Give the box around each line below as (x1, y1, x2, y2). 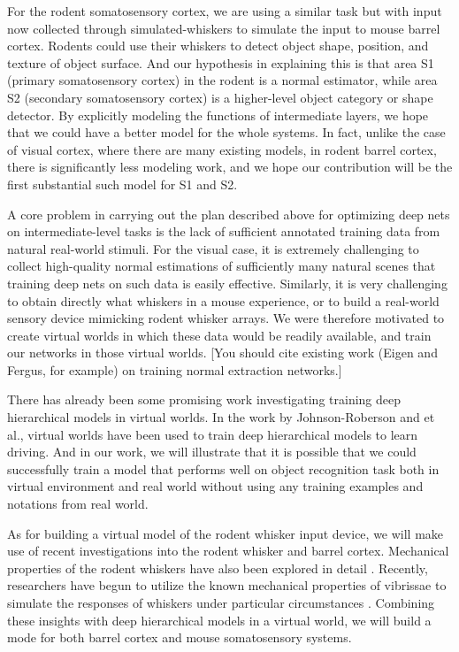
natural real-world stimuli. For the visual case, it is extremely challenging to (7, 239, 419, 257)
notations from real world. (7, 495, 149, 513)
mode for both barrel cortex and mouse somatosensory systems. (7, 628, 352, 647)
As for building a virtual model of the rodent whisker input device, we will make (7, 524, 444, 542)
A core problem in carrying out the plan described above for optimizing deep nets (7, 204, 450, 223)
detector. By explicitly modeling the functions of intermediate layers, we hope (7, 105, 429, 124)
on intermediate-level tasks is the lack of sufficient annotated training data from (7, 222, 440, 241)
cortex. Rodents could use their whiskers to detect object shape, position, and (7, 36, 429, 55)
